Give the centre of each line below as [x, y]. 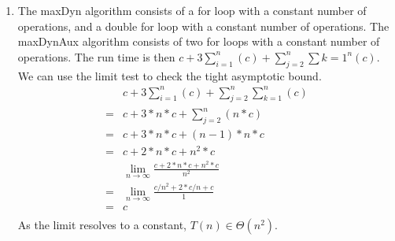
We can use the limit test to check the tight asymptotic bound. [170, 75]
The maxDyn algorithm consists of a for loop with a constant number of [192, 10]
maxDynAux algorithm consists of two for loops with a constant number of [199, 41]
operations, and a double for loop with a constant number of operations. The [203, 26]
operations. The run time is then [96, 56]
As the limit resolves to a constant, [102, 225]
